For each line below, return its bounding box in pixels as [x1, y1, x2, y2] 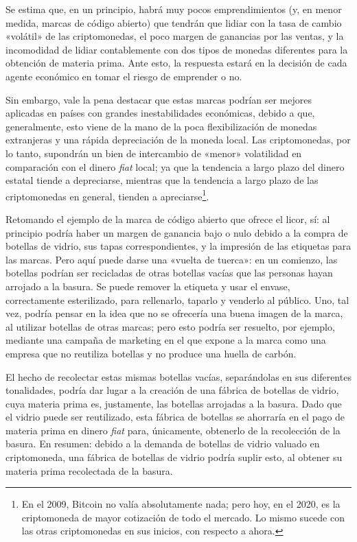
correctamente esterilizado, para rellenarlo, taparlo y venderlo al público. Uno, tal [5, 292, 349, 307]
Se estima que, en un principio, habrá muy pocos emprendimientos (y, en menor [5, 2, 342, 16]
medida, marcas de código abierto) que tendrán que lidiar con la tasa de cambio [5, 15, 342, 30]
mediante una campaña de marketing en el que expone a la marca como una [5, 333, 326, 347]
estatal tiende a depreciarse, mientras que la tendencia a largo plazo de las [5, 173, 319, 187]
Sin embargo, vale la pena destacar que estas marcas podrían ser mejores [5, 92, 312, 106]
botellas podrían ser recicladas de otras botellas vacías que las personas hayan [5, 266, 333, 280]
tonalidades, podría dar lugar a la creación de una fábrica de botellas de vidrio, [5, 383, 339, 397]
